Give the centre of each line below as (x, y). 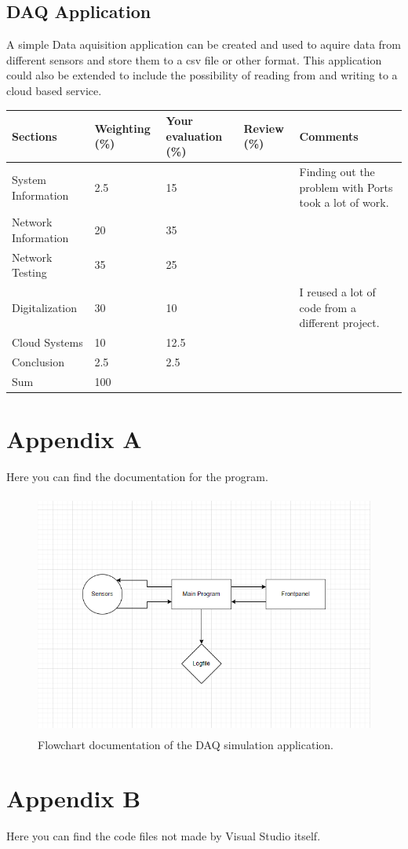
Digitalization (45, 307)
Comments (329, 136)
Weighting (122, 128)
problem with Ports (346, 187)
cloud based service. (54, 90)
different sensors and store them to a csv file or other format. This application (194, 59)
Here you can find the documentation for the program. (137, 476)
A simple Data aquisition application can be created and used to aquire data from (204, 44)
